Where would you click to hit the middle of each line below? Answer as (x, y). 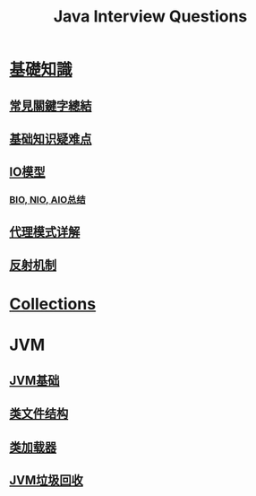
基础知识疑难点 (51, 139)
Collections (53, 305)
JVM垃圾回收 (46, 480)
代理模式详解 (45, 232)
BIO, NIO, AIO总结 (48, 200)
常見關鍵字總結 (51, 105)
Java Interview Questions (150, 17)
